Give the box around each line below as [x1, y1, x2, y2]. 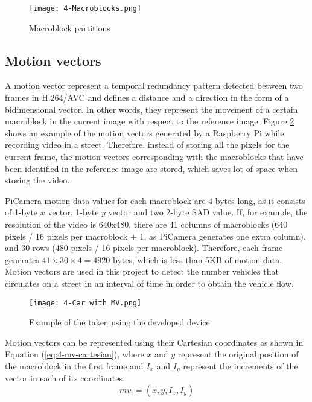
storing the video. [5, 174, 70, 187]
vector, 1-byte [48, 206, 99, 219]
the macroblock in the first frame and [5, 359, 144, 372]
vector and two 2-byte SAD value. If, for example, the [108, 206, 308, 219]
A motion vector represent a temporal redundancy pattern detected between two [5, 79, 303, 92]
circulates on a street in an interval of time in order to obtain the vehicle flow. [5, 276, 294, 289]
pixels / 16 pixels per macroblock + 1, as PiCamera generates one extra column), [5, 229, 306, 242]
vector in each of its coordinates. [5, 372, 125, 384]
